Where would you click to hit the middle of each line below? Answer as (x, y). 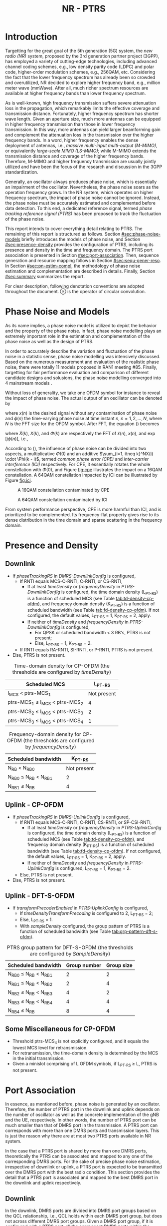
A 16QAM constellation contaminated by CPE (64, 490)
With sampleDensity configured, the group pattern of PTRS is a (84, 926)
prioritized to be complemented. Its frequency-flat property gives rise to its (82, 514)
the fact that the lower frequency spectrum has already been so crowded (80, 77)
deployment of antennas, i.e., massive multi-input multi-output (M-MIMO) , (82, 145)
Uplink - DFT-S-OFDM (40, 896)
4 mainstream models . (29, 383)
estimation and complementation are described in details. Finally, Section (80, 271)
